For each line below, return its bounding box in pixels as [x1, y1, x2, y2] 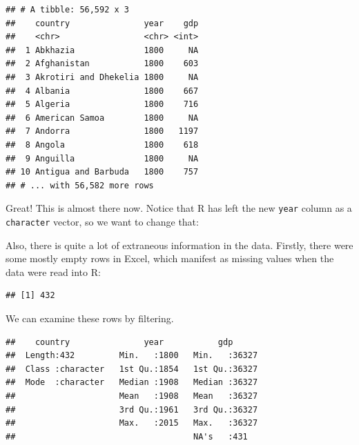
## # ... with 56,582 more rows [6, 180, 154, 190]
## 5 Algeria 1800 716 [6, 99, 199, 110]
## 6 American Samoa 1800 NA [6, 112, 199, 123]
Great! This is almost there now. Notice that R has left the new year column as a [6, 201, 352, 215]
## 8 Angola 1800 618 [6, 139, 199, 150]
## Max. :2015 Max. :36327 [6, 418, 258, 428]
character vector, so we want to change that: [6, 214, 199, 228]
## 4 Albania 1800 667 [6, 86, 199, 96]
